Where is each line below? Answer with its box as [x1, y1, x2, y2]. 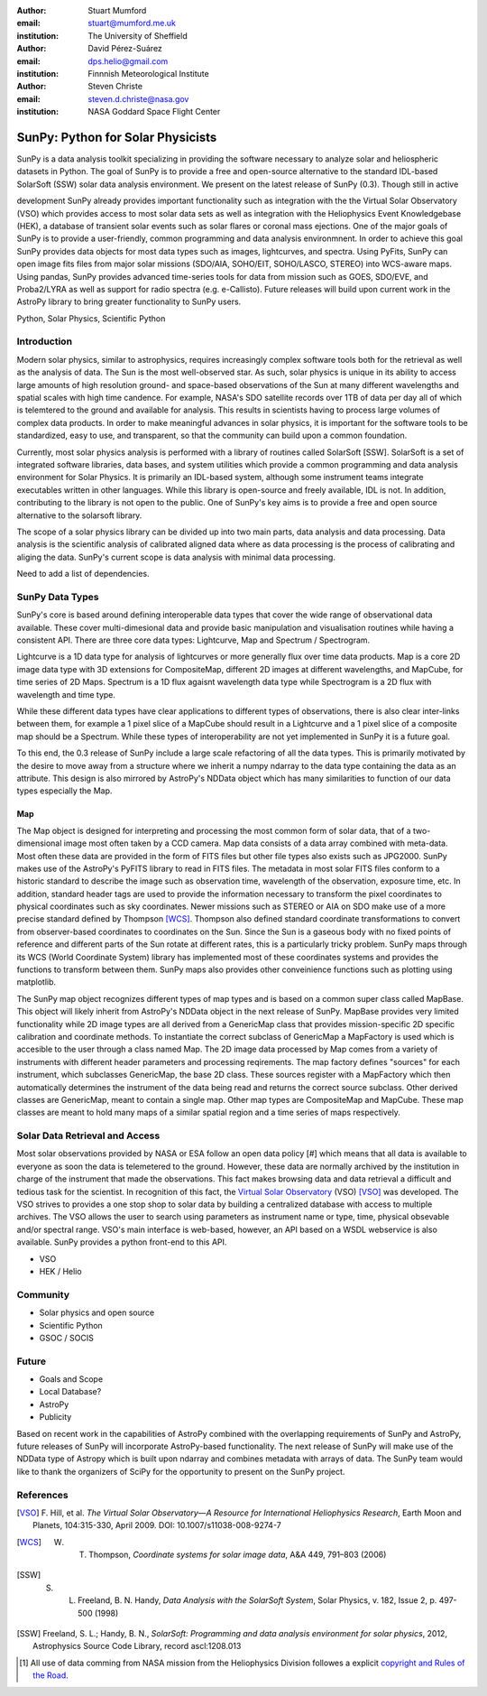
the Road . [32, 1670, 69, 1681]
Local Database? [39, 1386, 102, 1397]
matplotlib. [16, 977, 57, 987]
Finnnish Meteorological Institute [87, 68, 209, 79]
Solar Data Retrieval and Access [16, 1129, 161, 1142]
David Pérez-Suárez [87, 43, 162, 54]
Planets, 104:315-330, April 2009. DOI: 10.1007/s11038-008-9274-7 [32, 1520, 281, 1531]
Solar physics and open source [39, 1307, 155, 1318]
